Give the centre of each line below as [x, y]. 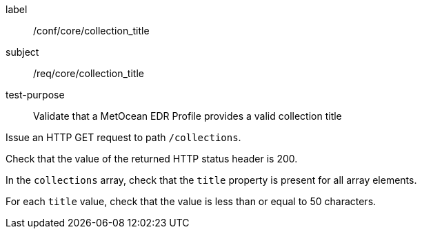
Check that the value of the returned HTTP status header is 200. [152, 159]
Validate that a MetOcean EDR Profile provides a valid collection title [188, 116]
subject [22, 52]
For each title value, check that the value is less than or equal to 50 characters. [191, 201]
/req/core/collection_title [89, 73]
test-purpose [35, 95]
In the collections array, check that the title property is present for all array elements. [211, 180]
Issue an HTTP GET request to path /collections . [123, 137]
